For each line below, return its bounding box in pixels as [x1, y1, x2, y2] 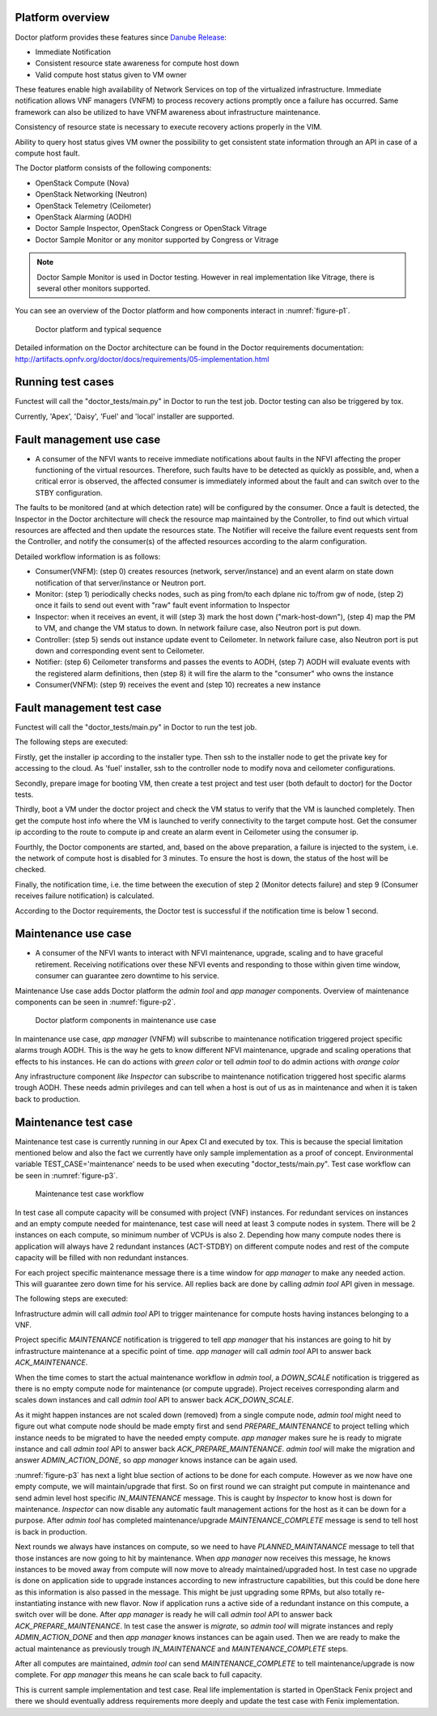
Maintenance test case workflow [35, 1189, 145, 1199]
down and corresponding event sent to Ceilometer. [35, 645, 206, 655]
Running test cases [15, 375, 115, 389]
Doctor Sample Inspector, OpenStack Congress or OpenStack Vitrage [35, 224, 267, 233]
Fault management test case [15, 700, 162, 714]
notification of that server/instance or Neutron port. [35, 577, 206, 587]
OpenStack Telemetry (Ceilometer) [35, 201, 151, 211]
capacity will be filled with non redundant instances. [15, 1253, 189, 1263]
